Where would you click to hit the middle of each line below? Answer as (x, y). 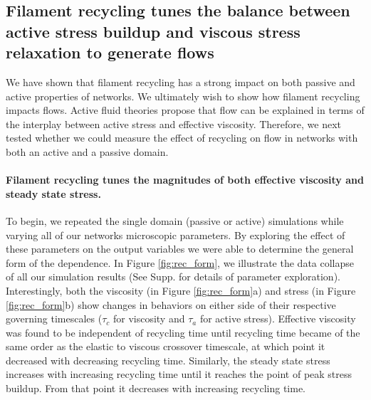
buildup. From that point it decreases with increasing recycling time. (156, 388)
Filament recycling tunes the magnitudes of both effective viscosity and (185, 180)
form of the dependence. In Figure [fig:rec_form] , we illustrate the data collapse (180, 262)
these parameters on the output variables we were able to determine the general (180, 249)
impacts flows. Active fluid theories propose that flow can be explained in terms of (185, 110)
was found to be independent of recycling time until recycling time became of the (183, 332)
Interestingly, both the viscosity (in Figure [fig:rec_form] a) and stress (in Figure (181, 290)
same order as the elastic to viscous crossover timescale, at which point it (166, 346)
